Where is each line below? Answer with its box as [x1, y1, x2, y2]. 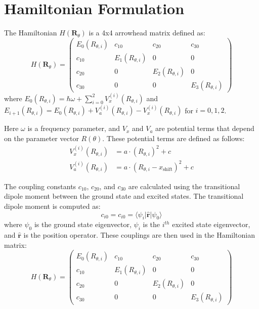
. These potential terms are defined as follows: [102, 133, 245, 144]
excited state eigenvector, [172, 219, 250, 230]
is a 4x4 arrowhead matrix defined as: [89, 27, 205, 38]
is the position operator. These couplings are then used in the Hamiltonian [23, 230, 255, 240]
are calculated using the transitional [128, 181, 240, 191]
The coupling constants [4, 181, 76, 191]
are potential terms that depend [155, 123, 254, 134]
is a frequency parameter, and [27, 123, 120, 134]
